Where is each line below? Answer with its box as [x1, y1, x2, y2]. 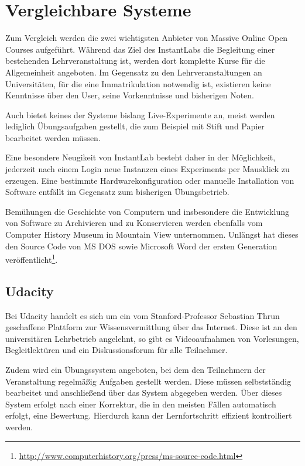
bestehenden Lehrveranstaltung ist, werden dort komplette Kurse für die [5, 54, 265, 67]
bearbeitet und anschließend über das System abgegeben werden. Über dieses [5, 386, 282, 399]
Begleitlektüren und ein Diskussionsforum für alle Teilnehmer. [5, 344, 228, 356]
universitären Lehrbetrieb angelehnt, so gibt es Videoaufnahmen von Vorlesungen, [5, 332, 299, 344]
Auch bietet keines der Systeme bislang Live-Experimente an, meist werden [5, 108, 275, 121]
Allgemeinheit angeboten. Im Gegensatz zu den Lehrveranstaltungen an [5, 66, 262, 78]
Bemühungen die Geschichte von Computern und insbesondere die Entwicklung [5, 205, 289, 217]
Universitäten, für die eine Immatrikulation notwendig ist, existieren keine [5, 77, 271, 90]
